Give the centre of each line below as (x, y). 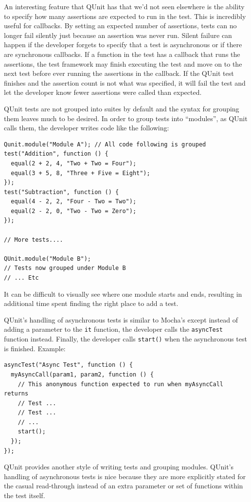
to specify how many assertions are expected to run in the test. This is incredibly (125, 16)
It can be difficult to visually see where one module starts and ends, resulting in (123, 294)
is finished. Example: (35, 348)
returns (16, 394)
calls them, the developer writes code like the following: (87, 128)
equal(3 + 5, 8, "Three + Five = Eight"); (81, 173)
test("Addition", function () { (56, 154)
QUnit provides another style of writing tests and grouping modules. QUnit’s (119, 467)
